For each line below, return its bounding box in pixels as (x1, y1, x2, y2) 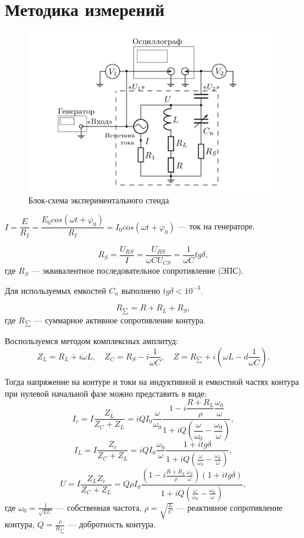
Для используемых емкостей (5, 284, 106, 296)
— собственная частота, (55, 501, 142, 513)
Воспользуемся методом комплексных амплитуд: (5, 335, 178, 347)
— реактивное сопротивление (176, 501, 283, 513)
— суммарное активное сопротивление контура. (34, 313, 206, 326)
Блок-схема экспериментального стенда (28, 193, 169, 206)
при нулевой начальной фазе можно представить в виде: (5, 387, 207, 399)
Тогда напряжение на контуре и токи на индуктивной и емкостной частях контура (5, 375, 299, 387)
